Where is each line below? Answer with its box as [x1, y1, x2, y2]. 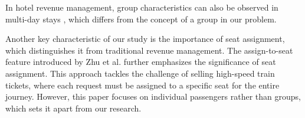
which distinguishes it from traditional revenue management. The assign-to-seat [5, 44, 293, 56]
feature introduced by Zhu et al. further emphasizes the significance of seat [5, 55, 276, 68]
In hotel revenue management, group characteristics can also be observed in [5, 1, 278, 13]
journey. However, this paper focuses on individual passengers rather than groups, [5, 90, 301, 103]
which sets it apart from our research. [5, 101, 142, 114]
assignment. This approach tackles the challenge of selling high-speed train [5, 67, 275, 79]
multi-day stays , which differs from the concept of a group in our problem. [5, 12, 277, 25]
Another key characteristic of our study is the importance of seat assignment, [5, 32, 285, 45]
